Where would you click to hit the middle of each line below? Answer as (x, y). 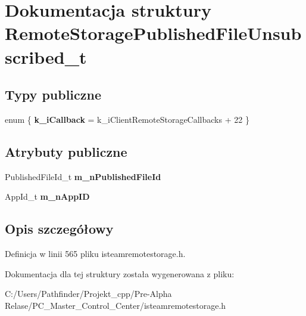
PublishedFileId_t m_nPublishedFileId (83, 176)
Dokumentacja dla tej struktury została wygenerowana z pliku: (120, 273)
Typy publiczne (53, 95)
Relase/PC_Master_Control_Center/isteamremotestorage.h (115, 305)
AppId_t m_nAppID (47, 196)
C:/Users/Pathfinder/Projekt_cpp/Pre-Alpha (88, 294)
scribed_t (46, 56)
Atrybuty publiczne (66, 151)
